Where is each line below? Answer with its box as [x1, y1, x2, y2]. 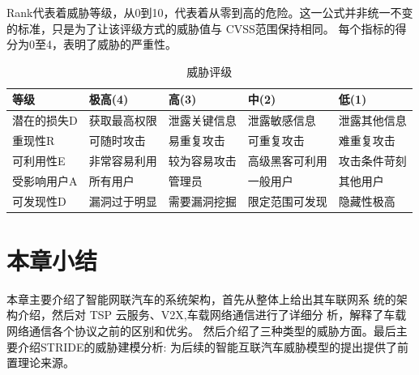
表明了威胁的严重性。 [62, 36, 177, 53]
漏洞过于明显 [88, 192, 157, 209]
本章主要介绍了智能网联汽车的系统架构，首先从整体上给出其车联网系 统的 [6, 290, 396, 307]
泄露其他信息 [338, 112, 407, 129]
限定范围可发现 [247, 192, 327, 209]
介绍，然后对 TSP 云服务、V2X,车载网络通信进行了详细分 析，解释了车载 [17, 306, 407, 323]
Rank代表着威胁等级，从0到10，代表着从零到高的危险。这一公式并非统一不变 [6, 4, 413, 20]
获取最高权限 [88, 112, 157, 129]
